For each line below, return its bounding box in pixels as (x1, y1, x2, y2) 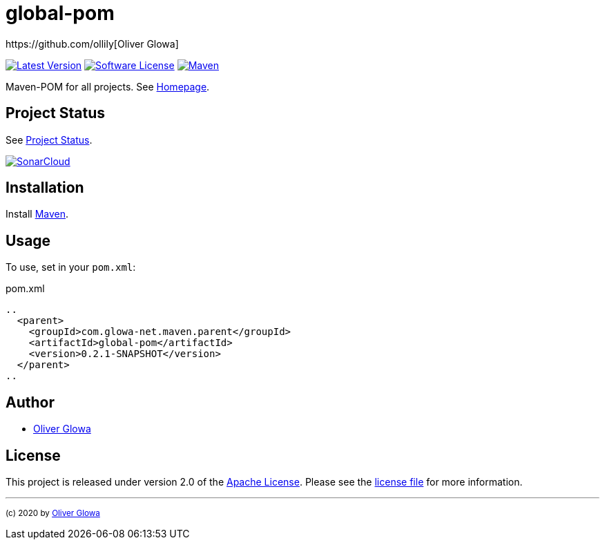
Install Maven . (6, 208, 69, 220)
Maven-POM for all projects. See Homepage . (6, 80, 210, 93)
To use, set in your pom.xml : (6, 261, 136, 274)
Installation (6, 179, 84, 197)
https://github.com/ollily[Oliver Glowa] (6, 37, 179, 50)
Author (6, 393, 55, 411)
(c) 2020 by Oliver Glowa (6, 508, 100, 518)
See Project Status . (6, 133, 93, 146)
